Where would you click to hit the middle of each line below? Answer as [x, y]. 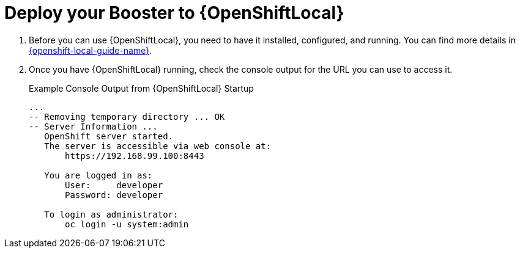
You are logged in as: [98, 175]
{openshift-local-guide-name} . [91, 50]
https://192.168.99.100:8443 [135, 156]
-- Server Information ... [93, 126]
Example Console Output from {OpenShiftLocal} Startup [141, 88]
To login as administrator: [111, 214]
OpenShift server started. [109, 136]
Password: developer [114, 195]
